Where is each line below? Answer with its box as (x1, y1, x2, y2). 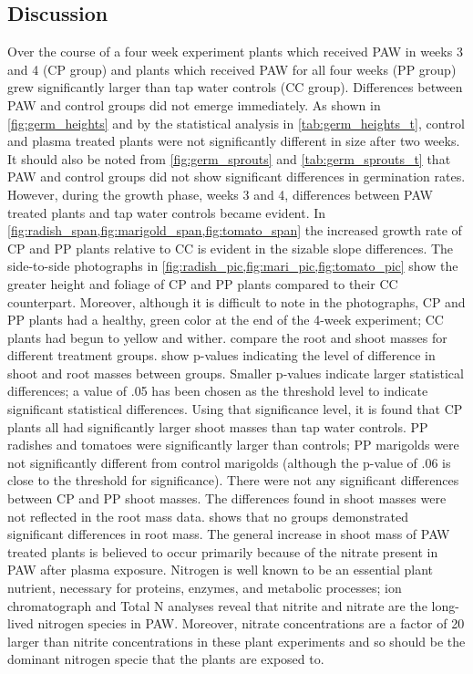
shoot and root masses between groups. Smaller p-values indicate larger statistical (7, 363, 464, 382)
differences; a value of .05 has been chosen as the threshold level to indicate (7, 381, 428, 400)
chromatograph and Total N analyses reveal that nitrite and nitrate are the (7, 596, 427, 615)
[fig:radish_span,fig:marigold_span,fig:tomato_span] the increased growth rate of (7, 221, 462, 240)
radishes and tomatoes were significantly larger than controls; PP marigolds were (7, 435, 459, 454)
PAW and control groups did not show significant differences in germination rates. (7, 167, 466, 186)
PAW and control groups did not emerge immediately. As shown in (7, 95, 381, 114)
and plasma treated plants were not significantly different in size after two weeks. (7, 131, 460, 150)
